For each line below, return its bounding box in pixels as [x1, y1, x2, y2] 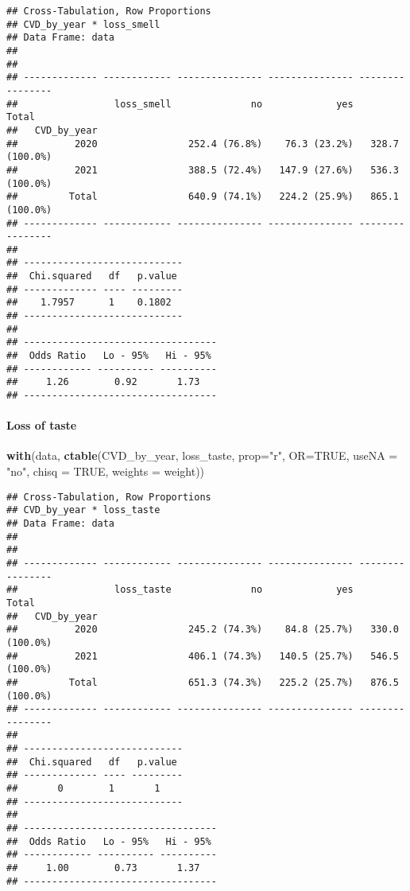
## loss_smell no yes [6, 98, 354, 110]
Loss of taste [6, 417, 77, 434]
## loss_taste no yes [6, 584, 354, 596]
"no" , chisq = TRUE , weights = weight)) [6, 463, 205, 480]
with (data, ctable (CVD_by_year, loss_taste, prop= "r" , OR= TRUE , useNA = [6, 447, 398, 464]
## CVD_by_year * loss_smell [6, 18, 161, 30]
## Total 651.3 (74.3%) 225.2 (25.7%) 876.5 [6, 676, 399, 688]
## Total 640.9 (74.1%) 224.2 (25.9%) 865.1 [6, 191, 399, 203]
